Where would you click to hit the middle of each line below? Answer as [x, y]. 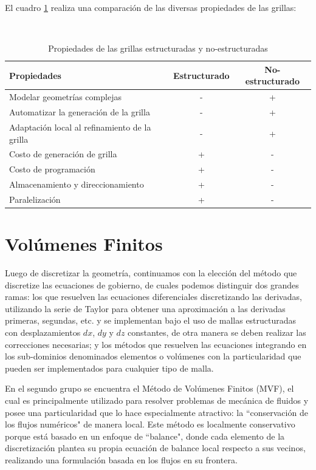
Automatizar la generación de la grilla [80, 112]
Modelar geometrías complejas [65, 97]
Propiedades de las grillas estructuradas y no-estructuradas [158, 48]
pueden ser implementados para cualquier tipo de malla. [109, 368]
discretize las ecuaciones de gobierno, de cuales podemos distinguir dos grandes [152, 284]
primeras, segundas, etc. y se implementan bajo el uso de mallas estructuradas [151, 320]
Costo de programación [52, 169]
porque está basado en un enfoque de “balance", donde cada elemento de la [145, 436]
